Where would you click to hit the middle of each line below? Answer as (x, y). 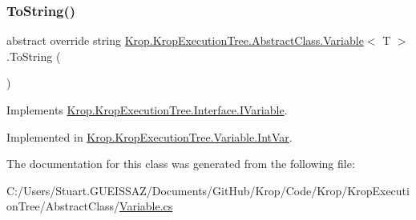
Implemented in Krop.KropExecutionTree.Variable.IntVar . (149, 136)
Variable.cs (146, 206)
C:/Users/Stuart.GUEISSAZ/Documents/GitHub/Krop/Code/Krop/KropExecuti (208, 190)
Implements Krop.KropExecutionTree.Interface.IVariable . (147, 110)
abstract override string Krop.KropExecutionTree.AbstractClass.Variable (185, 40)
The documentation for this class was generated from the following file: (181, 164)
